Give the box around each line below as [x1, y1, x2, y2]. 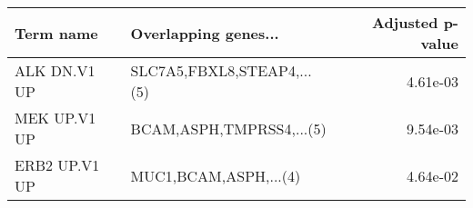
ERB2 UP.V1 [15, 154, 100, 175]
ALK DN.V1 [15, 60, 96, 81]
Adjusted [371, 12, 438, 33]
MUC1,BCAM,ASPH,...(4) [130, 164, 301, 186]
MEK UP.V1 [15, 107, 96, 128]
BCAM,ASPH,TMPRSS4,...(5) [130, 117, 327, 139]
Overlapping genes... [130, 22, 279, 44]
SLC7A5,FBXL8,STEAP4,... [130, 60, 312, 81]
